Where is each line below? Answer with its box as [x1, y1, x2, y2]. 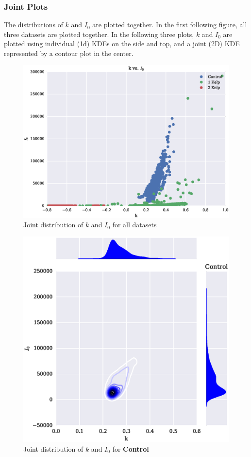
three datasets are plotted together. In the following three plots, [4, 29, 194, 39]
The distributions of [4, 19, 63, 30]
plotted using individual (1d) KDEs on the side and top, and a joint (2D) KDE [4, 38, 240, 49]
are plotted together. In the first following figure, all [92, 19, 247, 30]
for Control [112, 443, 149, 454]
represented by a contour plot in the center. [4, 48, 134, 58]
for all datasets [112, 219, 157, 230]
